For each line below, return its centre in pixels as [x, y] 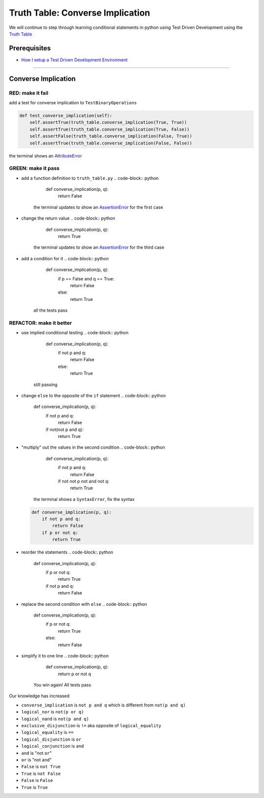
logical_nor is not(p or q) [53, 712]
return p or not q [75, 674]
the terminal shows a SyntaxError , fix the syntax [84, 499]
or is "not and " [37, 760]
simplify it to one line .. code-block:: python [65, 656]
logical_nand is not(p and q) [55, 719]
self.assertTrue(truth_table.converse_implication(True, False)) [110, 129]
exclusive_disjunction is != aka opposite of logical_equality [91, 726]
